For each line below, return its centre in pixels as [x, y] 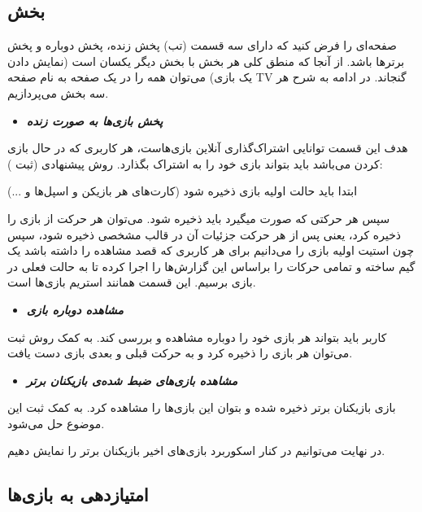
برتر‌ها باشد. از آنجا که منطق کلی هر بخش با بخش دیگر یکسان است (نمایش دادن [206, 61]
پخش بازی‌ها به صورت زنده [95, 120]
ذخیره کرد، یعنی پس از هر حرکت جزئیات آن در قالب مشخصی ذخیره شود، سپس [204, 234]
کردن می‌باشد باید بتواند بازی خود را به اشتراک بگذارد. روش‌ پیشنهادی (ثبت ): [195, 163]
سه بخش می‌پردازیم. [58, 92]
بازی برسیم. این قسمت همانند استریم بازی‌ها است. [132, 282]
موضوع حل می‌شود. [56, 423]
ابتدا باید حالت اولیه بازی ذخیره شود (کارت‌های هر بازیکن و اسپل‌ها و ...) [183, 191]
